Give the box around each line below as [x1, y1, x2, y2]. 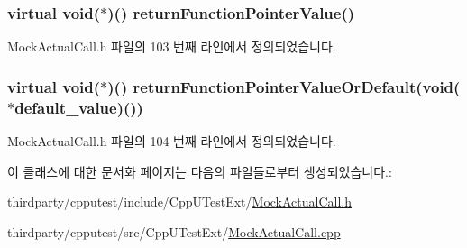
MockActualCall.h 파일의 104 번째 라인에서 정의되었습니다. [7, 131, 336, 150]
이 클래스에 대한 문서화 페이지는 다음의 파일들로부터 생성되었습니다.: [7, 161, 392, 180]
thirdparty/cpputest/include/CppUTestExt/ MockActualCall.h [7, 192, 353, 211]
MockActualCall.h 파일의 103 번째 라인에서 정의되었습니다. [7, 37, 336, 56]
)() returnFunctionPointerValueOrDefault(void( [107, 75, 461, 97]
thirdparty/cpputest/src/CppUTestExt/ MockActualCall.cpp [7, 222, 341, 241]
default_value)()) [14, 96, 143, 118]
